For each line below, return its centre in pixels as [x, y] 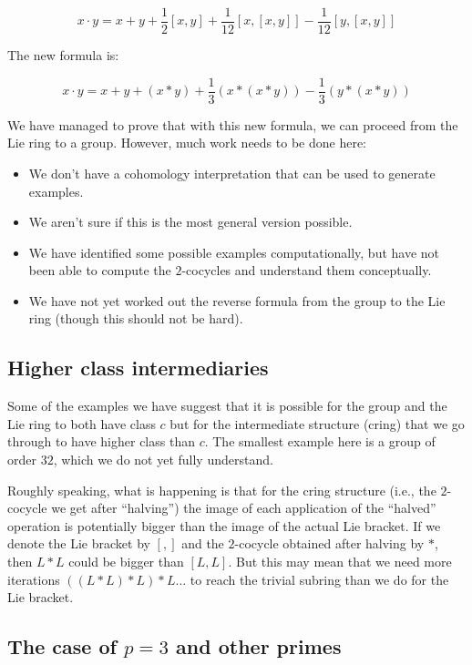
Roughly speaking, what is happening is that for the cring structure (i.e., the [222, 490]
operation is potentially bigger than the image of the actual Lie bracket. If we [224, 525]
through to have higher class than [101, 441]
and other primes [259, 646]
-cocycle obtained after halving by [329, 543]
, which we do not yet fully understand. [163, 460]
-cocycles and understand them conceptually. [307, 270]
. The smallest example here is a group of [320, 441]
